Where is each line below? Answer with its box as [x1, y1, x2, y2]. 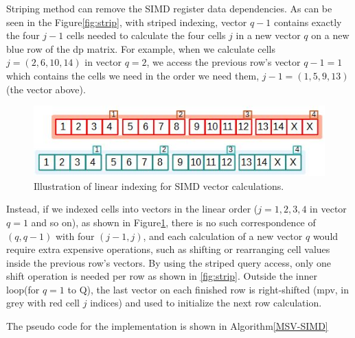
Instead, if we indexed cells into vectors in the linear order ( [6, 202, 258, 216]
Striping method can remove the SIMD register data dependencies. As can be [6, 1, 332, 15]
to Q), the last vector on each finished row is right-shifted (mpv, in [67, 282, 350, 296]
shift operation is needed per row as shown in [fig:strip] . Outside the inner [6, 269, 317, 283]
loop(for [6, 282, 40, 296]
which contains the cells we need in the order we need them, [6, 68, 260, 82]
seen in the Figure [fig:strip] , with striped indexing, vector [6, 14, 247, 29]
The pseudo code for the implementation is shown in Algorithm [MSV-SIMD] [6, 319, 328, 333]
